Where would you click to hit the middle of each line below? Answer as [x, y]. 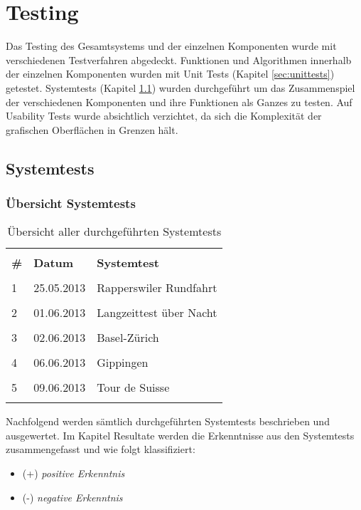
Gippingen [123, 363]
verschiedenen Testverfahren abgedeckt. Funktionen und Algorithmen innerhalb [179, 59]
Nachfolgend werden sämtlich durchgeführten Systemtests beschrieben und [168, 421]
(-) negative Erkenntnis [72, 497]
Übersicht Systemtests [71, 203]
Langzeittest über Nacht [157, 313]
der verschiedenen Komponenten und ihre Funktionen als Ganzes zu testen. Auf [179, 102]
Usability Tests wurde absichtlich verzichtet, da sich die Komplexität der [164, 116]
